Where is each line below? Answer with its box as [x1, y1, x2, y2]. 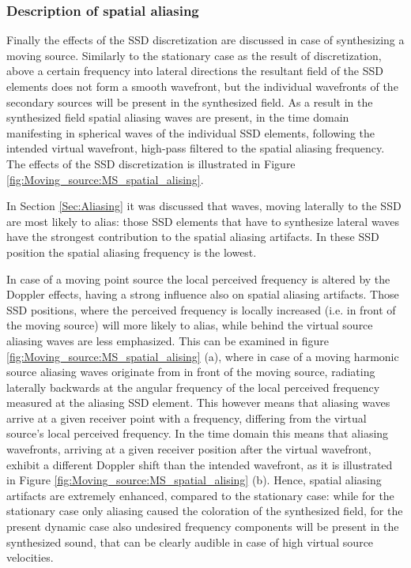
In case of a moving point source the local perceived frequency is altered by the [6, 270, 390, 287]
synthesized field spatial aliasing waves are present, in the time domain [6, 109, 349, 126]
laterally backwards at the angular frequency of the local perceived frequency [6, 378, 380, 395]
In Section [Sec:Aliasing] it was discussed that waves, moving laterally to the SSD [6, 197, 402, 214]
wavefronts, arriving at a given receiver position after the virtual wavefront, [6, 441, 371, 457]
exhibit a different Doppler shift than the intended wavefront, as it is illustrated [6, 456, 393, 472]
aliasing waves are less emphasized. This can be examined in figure [6, 332, 330, 348]
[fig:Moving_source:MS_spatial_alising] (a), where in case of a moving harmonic [6, 348, 399, 364]
